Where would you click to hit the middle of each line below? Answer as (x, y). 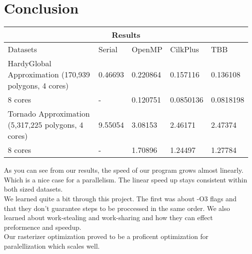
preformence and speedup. (43, 227)
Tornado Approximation (49, 114)
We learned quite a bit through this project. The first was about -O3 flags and (120, 198)
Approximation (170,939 (49, 75)
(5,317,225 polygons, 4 (46, 125)
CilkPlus (185, 49)
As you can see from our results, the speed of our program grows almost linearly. (124, 170)
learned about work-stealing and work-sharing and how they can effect (109, 217)
